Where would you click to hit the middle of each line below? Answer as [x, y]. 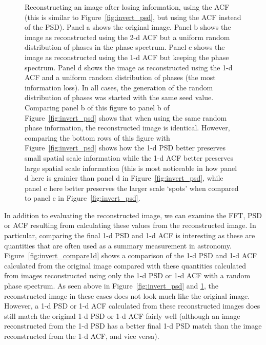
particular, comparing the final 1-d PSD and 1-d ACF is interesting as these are [130, 235]
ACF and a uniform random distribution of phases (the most [120, 77]
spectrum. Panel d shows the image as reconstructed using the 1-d [129, 67]
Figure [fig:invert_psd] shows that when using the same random [126, 117]
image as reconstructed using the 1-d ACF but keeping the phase [127, 57]
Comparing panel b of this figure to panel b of [97, 107]
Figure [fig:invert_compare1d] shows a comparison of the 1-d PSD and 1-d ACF [131, 255]
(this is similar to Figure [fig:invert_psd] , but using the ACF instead [133, 17]
